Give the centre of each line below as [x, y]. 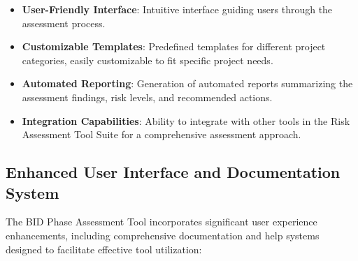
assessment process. [64, 23]
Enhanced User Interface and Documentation [173, 172]
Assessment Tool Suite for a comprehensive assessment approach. [162, 134]
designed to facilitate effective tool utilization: [104, 249]
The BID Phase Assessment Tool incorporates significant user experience [162, 222]
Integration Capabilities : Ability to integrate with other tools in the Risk [186, 120]
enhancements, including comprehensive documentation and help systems [163, 235]
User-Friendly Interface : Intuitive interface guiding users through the [177, 9]
